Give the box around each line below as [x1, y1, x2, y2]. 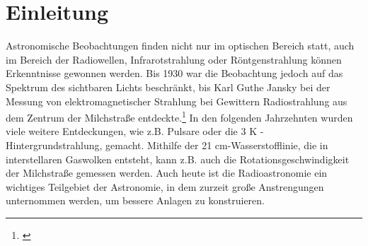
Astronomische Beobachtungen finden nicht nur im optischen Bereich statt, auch [6, 38, 355, 53]
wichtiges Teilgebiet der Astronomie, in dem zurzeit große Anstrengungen [6, 179, 324, 194]
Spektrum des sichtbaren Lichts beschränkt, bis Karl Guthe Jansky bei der [6, 79, 330, 94]
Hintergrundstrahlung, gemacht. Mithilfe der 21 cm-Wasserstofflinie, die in [6, 137, 328, 152]
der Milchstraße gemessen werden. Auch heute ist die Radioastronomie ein [6, 165, 328, 180]
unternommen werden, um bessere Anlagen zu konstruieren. [6, 193, 265, 208]
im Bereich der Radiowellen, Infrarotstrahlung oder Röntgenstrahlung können [6, 52, 342, 66]
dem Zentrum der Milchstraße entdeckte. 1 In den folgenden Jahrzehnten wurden [6, 108, 353, 124]
